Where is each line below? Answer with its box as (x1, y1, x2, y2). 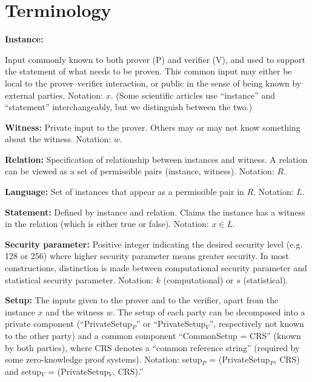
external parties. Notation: (5, 88, 103, 101)
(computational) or (163, 273, 234, 286)
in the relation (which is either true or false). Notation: (5, 217, 209, 230)
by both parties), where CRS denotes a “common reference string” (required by (5, 341, 300, 354)
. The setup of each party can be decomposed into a (112, 305, 305, 318)
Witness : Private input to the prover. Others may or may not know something (5, 120, 300, 133)
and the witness (45, 305, 104, 318)
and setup (5, 364, 41, 377)
